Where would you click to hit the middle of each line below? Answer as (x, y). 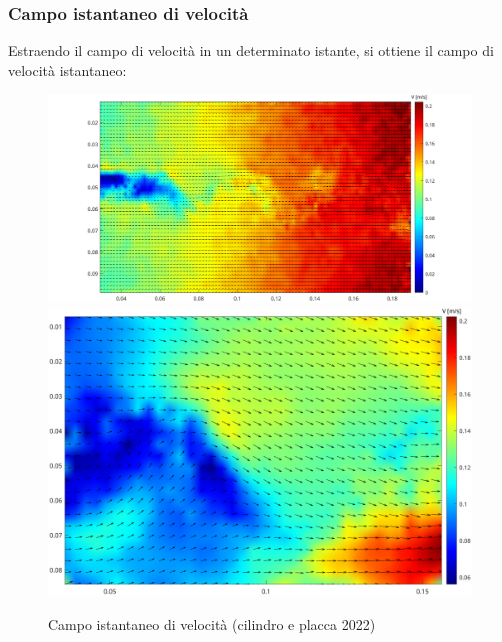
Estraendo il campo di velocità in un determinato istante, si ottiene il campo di (251, 50)
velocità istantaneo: (67, 69)
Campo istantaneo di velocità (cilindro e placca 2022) (212, 623)
